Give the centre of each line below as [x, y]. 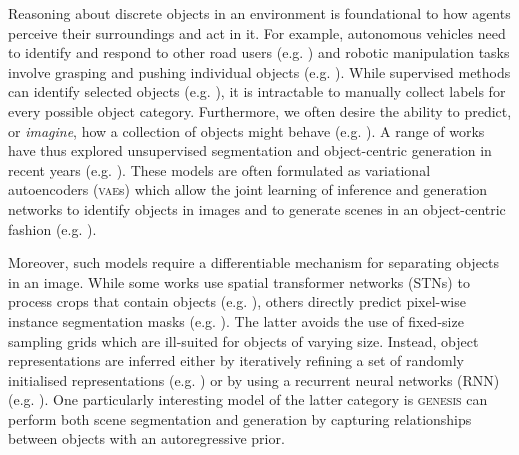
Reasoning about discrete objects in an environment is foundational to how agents [259, 13]
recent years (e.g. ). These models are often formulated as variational [219, 169]
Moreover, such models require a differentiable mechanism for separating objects [254, 262]
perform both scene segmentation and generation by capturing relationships [240, 418]
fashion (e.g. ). [52, 228]
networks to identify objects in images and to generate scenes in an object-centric [257, 208]
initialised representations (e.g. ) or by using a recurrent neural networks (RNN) [254, 379]
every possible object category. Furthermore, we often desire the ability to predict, [260, 110]
